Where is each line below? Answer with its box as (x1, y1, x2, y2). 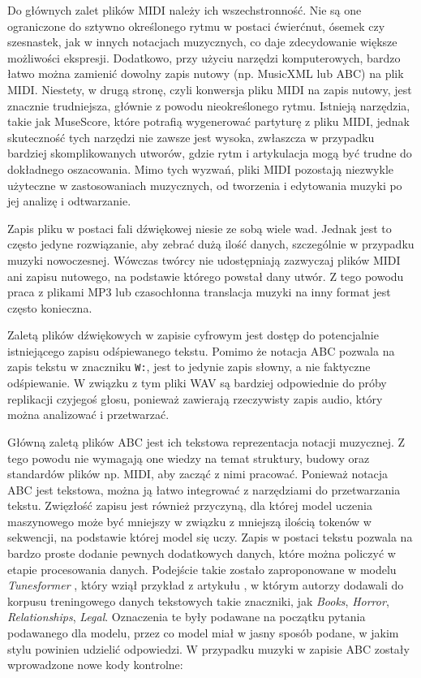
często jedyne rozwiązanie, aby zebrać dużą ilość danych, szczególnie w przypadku (7, 235, 415, 253)
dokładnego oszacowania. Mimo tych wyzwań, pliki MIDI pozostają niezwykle (7, 160, 393, 177)
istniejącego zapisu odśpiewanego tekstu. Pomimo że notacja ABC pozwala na (7, 342, 395, 359)
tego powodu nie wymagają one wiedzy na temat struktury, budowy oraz (7, 449, 370, 466)
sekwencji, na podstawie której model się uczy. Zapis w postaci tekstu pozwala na (7, 529, 413, 546)
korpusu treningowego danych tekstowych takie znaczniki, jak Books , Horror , (7, 592, 389, 609)
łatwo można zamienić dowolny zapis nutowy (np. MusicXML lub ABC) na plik (7, 65, 404, 82)
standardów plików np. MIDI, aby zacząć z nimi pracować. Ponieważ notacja (7, 465, 389, 482)
